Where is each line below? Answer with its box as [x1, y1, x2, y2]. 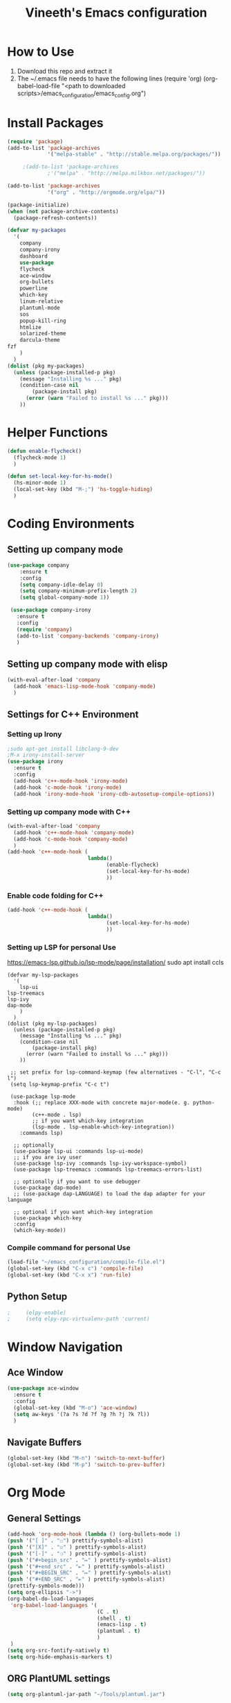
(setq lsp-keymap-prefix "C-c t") [10, 1081, 110, 1088]
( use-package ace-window [7, 1385, 79, 1392]
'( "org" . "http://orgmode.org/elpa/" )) [47, 189, 166, 196]
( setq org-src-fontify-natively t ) [7, 1647, 110, 1654]
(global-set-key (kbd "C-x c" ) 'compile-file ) [7, 1265, 144, 1272]
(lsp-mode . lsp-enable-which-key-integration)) [32, 1123, 175, 1130]
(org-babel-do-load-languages [7, 1595, 95, 1602]
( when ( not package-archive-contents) [7, 208, 119, 215]
